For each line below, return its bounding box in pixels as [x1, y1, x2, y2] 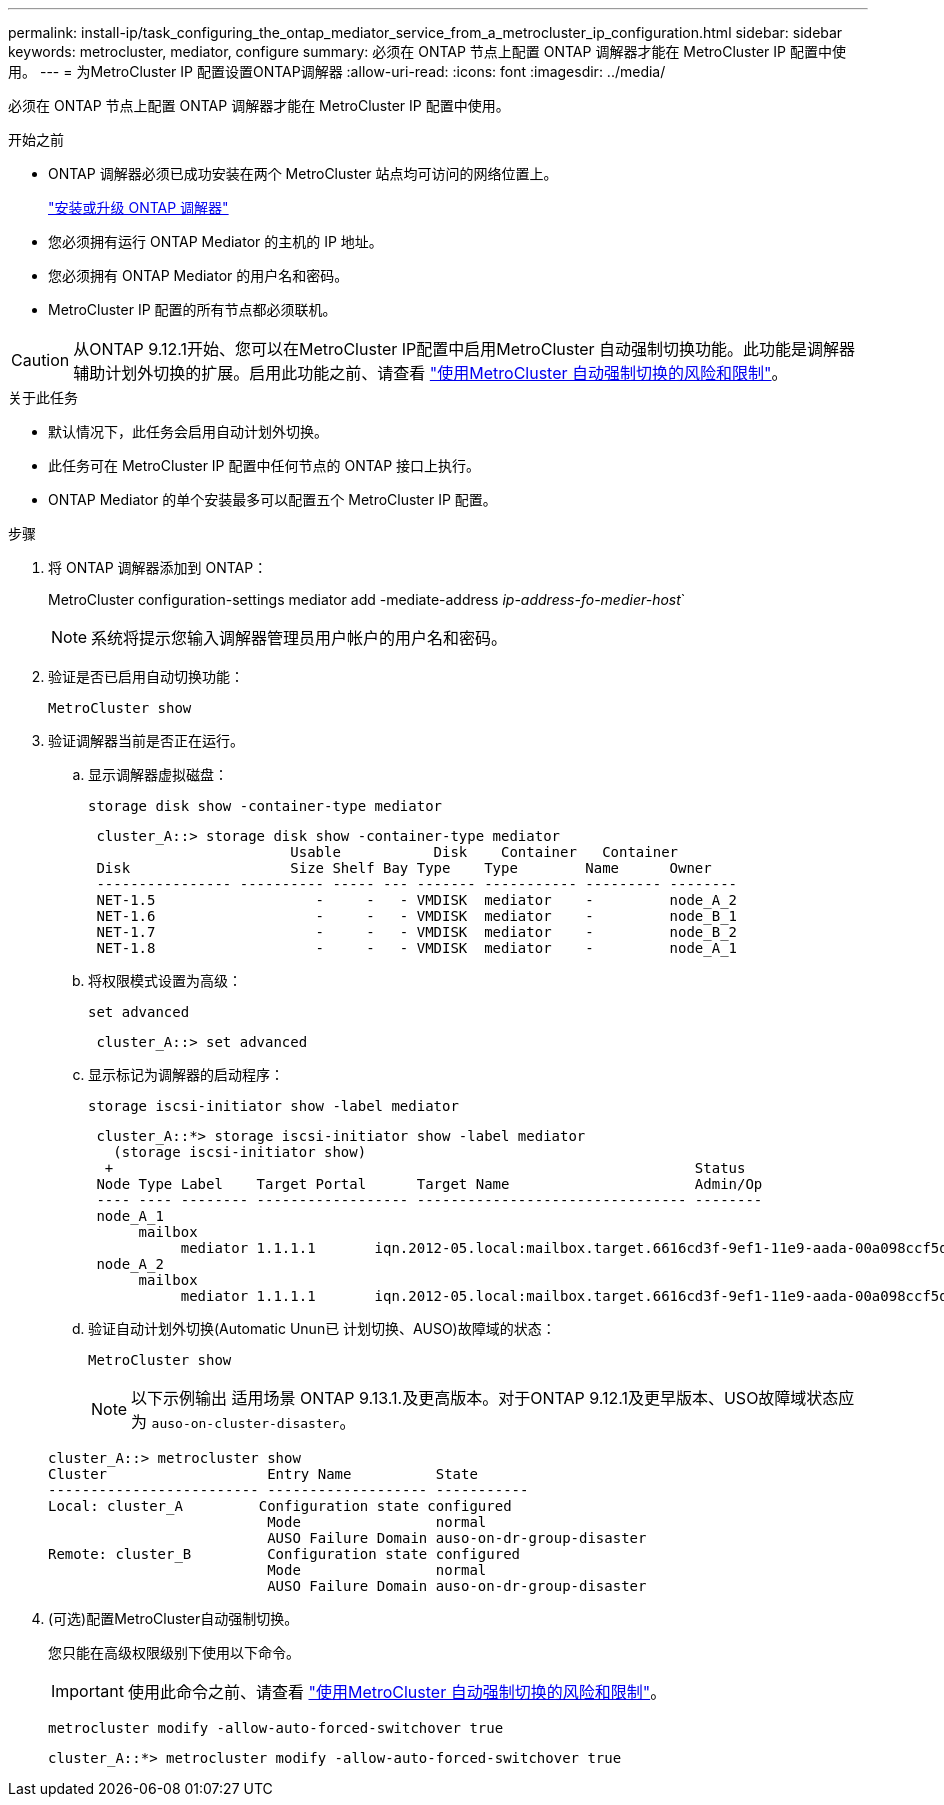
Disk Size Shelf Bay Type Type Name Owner [96, 860, 712, 876]
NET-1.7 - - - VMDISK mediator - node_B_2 [96, 924, 738, 940]
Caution [11, 350, 70, 370]
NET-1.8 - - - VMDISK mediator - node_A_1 [96, 940, 738, 956]
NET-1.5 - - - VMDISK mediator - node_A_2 [96, 892, 738, 908]
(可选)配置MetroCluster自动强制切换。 [48, 1610, 299, 1627]
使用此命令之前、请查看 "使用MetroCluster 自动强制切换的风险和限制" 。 [127, 1682, 667, 1702]
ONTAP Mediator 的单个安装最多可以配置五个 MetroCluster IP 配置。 [48, 491, 497, 508]
